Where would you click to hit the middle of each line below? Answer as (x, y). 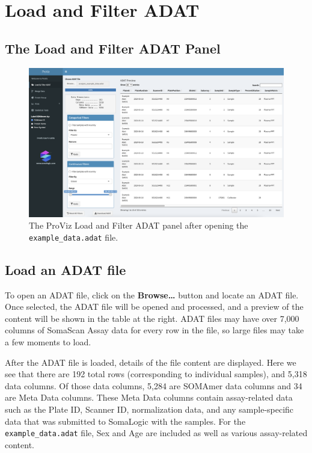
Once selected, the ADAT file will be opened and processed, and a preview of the (154, 307)
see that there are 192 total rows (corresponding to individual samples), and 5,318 (156, 374)
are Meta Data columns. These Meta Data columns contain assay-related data (149, 397)
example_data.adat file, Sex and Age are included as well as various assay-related (156, 433)
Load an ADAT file (66, 269)
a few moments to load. (48, 342)
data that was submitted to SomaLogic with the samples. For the (125, 421)
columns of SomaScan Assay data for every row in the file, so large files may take (154, 330)
